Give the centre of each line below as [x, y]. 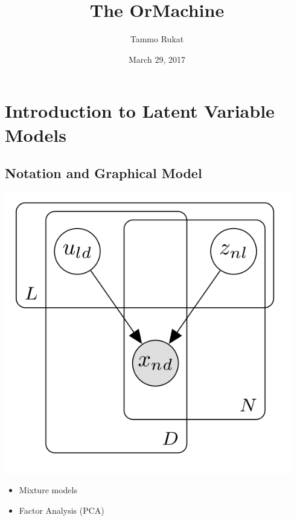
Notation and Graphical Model [104, 173]
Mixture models [48, 490]
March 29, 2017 [157, 59]
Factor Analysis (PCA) [62, 510]
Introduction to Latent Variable [140, 111]
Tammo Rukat [157, 39]
